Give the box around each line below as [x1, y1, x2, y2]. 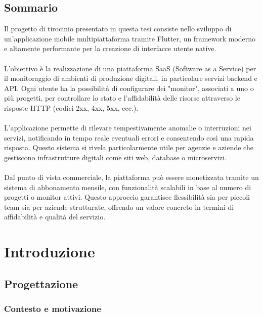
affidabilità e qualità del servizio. [4, 211, 106, 222]
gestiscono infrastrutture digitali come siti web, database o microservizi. [4, 152, 227, 162]
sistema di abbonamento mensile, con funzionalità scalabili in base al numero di [4, 182, 251, 192]
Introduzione [4, 241, 95, 262]
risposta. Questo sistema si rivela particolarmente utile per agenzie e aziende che [4, 142, 253, 153]
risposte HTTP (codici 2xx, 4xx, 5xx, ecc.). [4, 102, 139, 113]
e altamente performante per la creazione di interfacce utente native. [4, 43, 216, 54]
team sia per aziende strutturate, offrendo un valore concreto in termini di [4, 201, 234, 212]
